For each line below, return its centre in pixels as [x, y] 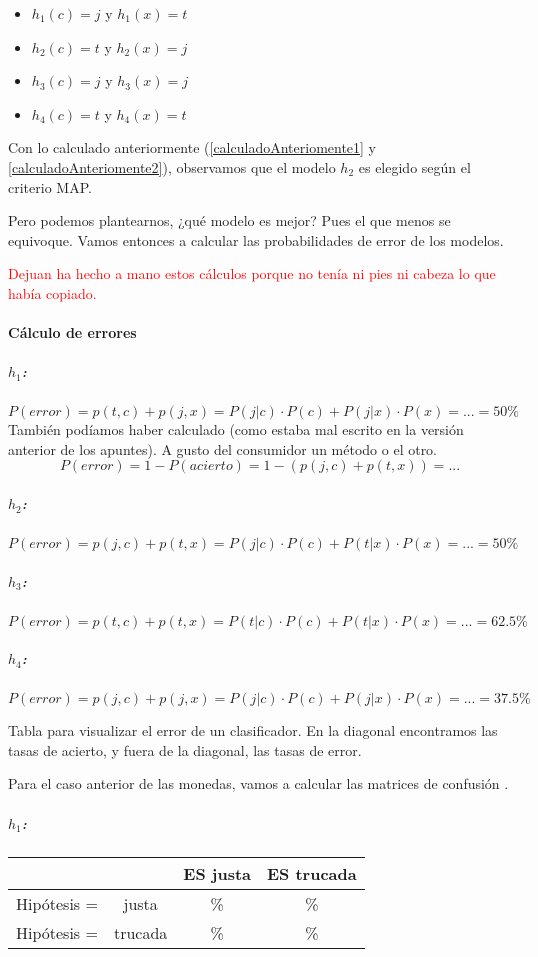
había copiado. [52, 292]
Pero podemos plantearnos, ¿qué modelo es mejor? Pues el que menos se [229, 220]
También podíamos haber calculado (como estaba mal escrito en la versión [236, 429]
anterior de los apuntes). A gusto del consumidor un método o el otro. [223, 448]
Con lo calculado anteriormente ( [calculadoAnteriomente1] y [192, 147]
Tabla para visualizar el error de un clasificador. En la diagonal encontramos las [253, 730]
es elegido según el [414, 166]
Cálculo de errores [72, 332]
